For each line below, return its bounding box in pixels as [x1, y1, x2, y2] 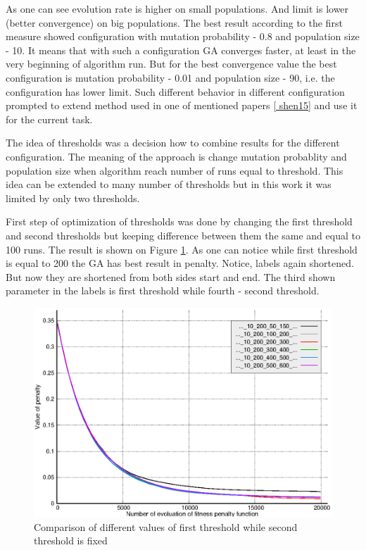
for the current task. [6, 111, 93, 126]
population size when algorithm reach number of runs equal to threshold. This [6, 163, 343, 177]
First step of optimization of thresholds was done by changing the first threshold [6, 214, 353, 229]
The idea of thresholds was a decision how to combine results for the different [6, 135, 340, 150]
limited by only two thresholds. [6, 190, 140, 205]
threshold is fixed [34, 533, 108, 548]
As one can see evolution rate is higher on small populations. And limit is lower [6, 1, 349, 15]
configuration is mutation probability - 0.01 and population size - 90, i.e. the [6, 70, 335, 85]
